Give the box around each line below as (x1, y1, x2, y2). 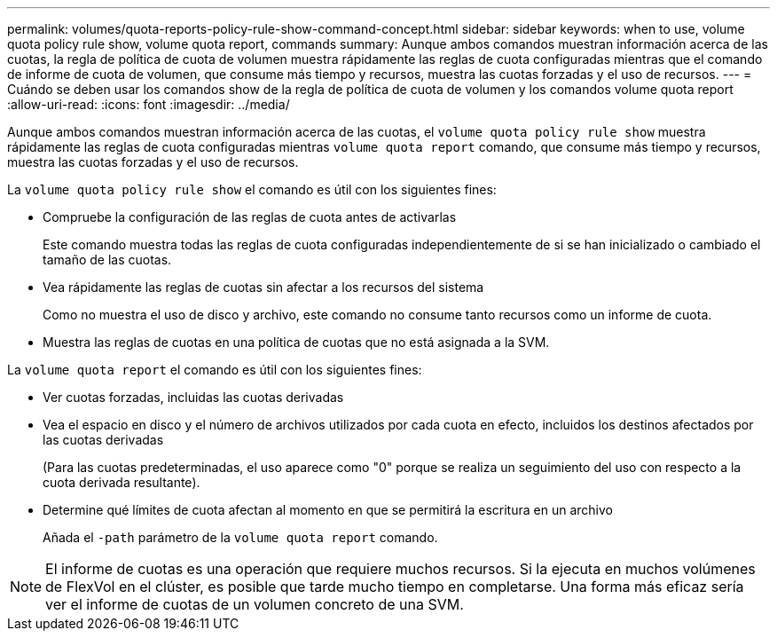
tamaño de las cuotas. (43, 252, 172, 267)
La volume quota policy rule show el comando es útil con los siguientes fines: (7, 182, 497, 197)
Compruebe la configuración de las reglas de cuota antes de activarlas (43, 209, 457, 224)
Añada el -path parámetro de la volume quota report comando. (43, 530, 438, 545)
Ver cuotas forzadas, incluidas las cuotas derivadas (43, 390, 344, 405)
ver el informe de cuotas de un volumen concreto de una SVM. (45, 595, 464, 613)
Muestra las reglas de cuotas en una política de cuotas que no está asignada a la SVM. (43, 335, 550, 350)
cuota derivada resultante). (43, 475, 200, 490)
